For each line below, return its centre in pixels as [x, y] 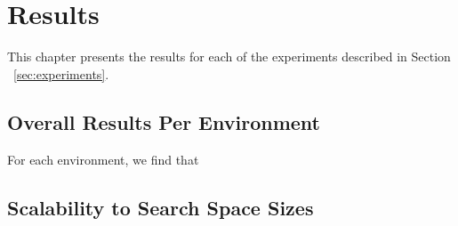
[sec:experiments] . [61, 73]
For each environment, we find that [103, 159]
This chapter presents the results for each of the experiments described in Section [229, 56]
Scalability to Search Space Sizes [161, 207]
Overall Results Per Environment [164, 121]
